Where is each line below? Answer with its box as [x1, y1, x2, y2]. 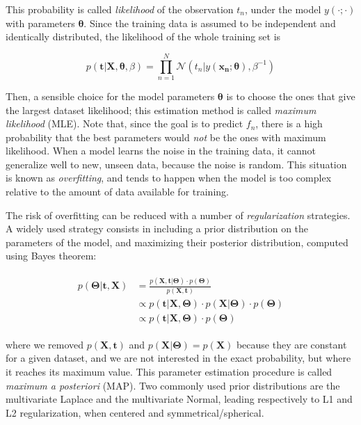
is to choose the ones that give [226, 88, 355, 103]
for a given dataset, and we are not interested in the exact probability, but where [6, 351, 351, 365]
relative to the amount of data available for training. [6, 184, 229, 199]
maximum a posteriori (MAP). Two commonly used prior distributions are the [6, 378, 340, 392]
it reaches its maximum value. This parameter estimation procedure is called [6, 364, 332, 378]
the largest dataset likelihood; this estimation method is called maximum [6, 102, 316, 117]
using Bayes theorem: [6, 248, 97, 263]
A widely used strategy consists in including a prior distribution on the [6, 221, 309, 236]
